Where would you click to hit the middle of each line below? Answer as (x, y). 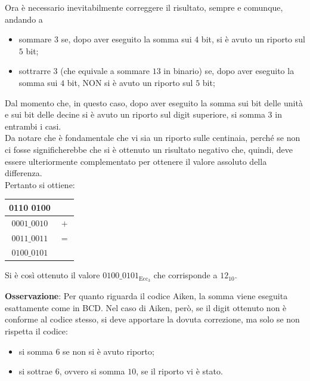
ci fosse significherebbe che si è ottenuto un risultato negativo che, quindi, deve (149, 149)
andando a (24, 19)
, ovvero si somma (92, 371)
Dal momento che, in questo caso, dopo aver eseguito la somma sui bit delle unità (154, 102)
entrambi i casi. (33, 126)
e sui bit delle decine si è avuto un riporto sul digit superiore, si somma (135, 114)
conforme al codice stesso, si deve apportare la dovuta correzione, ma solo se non (152, 319)
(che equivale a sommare (105, 71)
